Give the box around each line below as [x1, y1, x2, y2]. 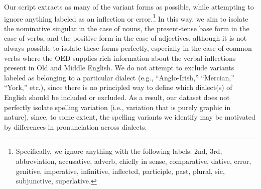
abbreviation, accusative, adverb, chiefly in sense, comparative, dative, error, [16, 155, 251, 166]
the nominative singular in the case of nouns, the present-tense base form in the [4, 23, 249, 33]
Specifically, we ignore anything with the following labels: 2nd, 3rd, [16, 146, 222, 156]
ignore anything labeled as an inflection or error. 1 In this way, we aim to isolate [4, 12, 248, 24]
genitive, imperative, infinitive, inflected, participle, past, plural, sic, [16, 165, 225, 176]
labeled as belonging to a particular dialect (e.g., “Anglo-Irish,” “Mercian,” [4, 72, 234, 82]
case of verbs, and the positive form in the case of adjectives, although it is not [4, 33, 247, 43]
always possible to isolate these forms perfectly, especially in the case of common [4, 43, 252, 53]
